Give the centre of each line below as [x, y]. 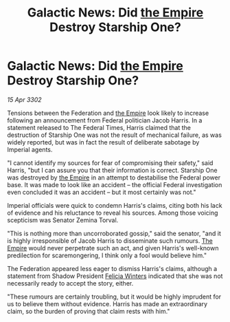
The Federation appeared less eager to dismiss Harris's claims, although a [112, 268]
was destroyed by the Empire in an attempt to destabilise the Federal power [114, 178]
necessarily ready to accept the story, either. [70, 283]
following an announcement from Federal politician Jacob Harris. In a [105, 120]
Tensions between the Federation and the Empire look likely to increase [108, 113]
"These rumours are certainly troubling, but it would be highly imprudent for [114, 297]
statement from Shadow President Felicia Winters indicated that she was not [115, 276]
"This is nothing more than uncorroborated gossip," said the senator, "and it [114, 233]
